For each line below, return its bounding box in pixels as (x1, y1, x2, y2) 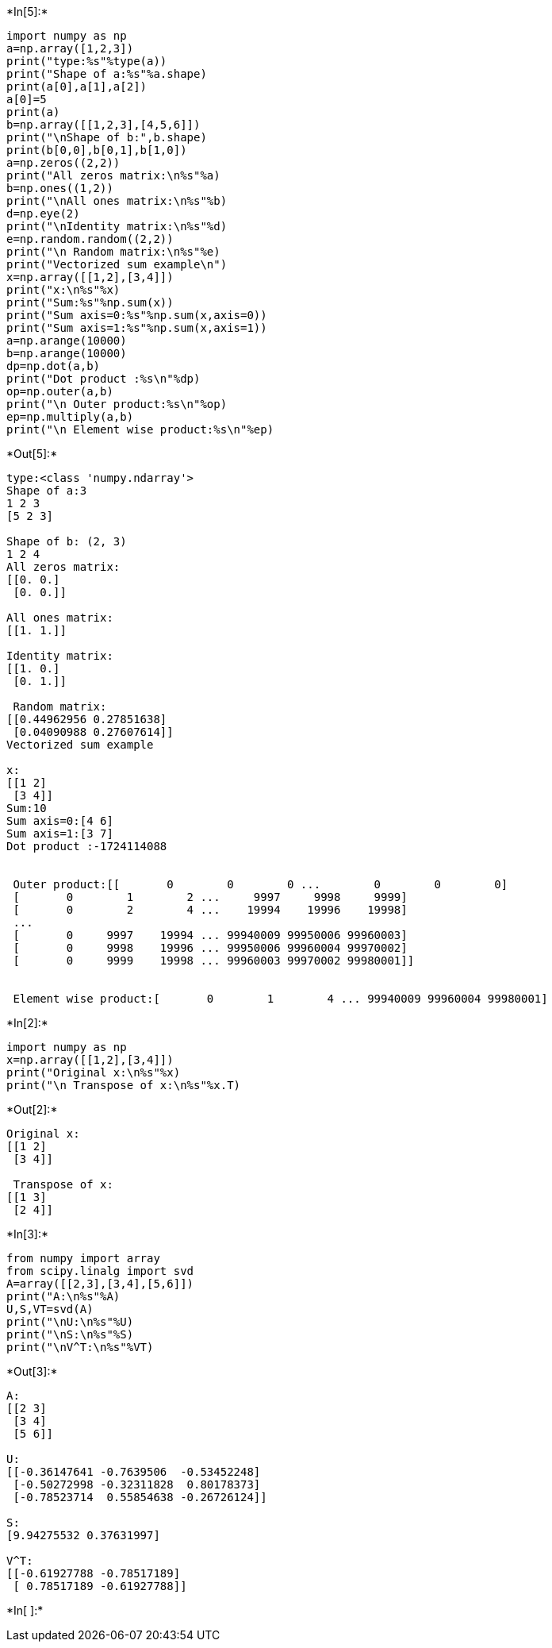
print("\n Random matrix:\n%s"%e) (6, 245, 220, 258)
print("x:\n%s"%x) (6, 283, 121, 296)
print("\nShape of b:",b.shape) (6, 131, 207, 144)
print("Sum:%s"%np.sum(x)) (6, 296, 174, 309)
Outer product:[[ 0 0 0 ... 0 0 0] (13, 878, 508, 891)
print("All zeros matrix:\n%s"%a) (6, 169, 220, 182)
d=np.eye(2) (6, 207, 80, 220)
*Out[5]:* (6, 447, 58, 460)
